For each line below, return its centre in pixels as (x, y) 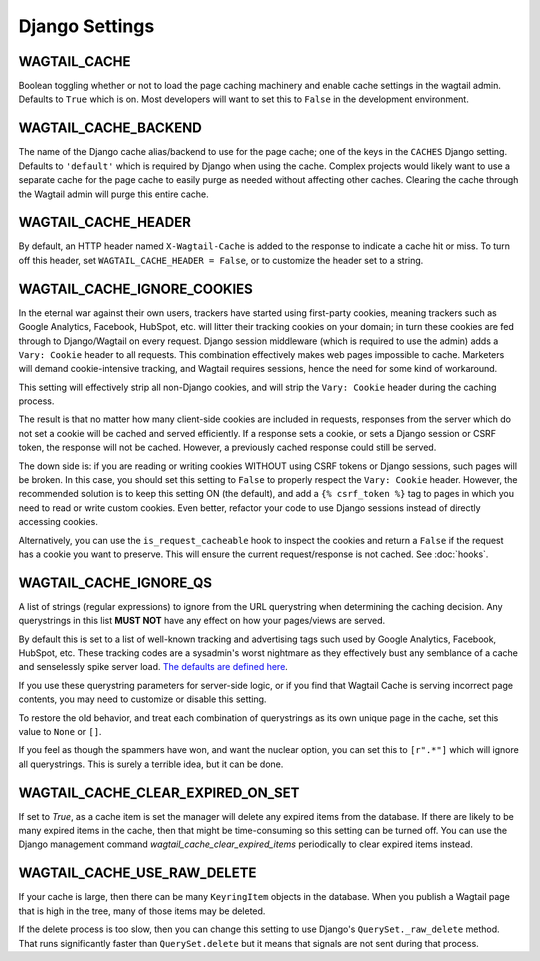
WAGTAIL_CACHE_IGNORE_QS (115, 582)
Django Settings (86, 26)
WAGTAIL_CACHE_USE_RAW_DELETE (137, 873)
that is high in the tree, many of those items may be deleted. (142, 911)
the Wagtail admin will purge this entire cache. (113, 194)
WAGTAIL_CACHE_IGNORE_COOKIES (136, 288)
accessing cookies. (58, 522)
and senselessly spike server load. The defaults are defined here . (153, 667)
